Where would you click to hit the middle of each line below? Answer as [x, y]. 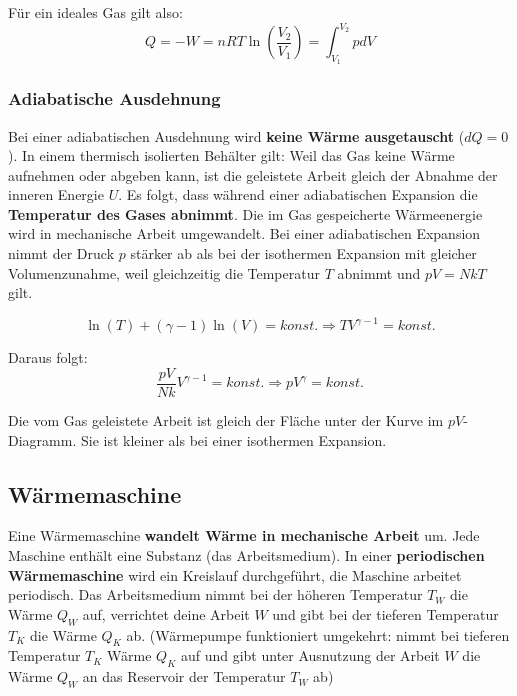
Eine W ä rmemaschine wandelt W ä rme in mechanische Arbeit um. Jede [244, 535]
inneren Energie [56, 194]
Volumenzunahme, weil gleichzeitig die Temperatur [164, 272]
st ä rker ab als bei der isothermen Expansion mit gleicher [303, 253]
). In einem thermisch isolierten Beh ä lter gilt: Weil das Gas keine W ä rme [231, 155]
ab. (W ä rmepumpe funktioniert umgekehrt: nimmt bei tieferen [318, 634]
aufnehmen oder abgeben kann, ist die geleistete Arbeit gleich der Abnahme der [253, 174]
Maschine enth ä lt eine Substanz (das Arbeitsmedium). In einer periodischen [246, 555]
